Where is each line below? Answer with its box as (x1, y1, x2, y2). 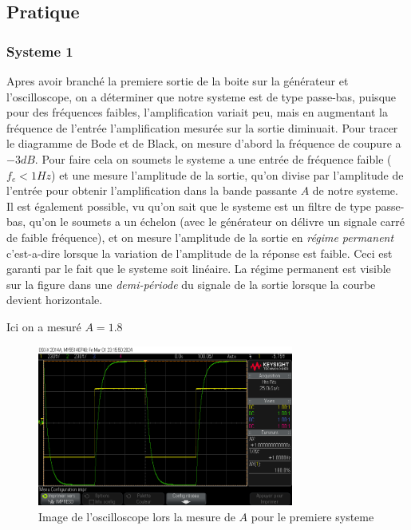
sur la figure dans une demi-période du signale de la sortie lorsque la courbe (6, 275, 376, 292)
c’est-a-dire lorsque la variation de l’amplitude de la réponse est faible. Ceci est (6, 244, 393, 261)
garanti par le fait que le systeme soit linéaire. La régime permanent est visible (6, 260, 391, 277)
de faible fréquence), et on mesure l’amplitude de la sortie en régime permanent (6, 228, 394, 245)
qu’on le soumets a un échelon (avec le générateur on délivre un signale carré (29, 213, 405, 230)
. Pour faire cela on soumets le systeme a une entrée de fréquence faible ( (34, 150, 392, 167)
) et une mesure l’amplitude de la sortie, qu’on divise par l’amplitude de (51, 166, 404, 183)
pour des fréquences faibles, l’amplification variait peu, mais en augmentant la (6, 104, 389, 121)
